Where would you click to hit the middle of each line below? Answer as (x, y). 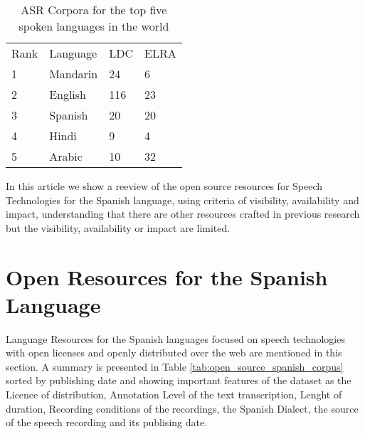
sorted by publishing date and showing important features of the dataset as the (179, 380)
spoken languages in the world (94, 26)
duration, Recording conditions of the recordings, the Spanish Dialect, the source (182, 408)
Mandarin (74, 74)
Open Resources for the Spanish (167, 276)
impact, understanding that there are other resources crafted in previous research (183, 214)
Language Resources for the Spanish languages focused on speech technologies (175, 338)
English (68, 94)
